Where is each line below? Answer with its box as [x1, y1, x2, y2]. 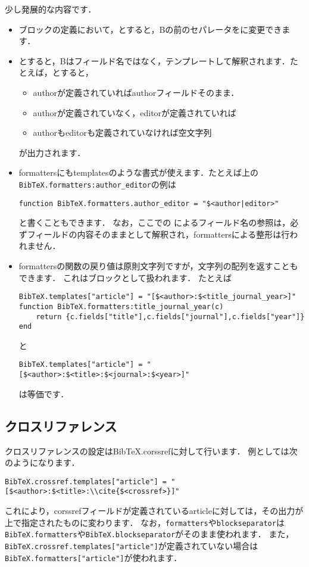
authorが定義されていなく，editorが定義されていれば [33, 106, 236, 119]
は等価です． [18, 387, 69, 400]
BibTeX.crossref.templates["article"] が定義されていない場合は [5, 539, 258, 552]
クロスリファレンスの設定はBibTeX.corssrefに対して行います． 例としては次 [5, 444, 298, 457]
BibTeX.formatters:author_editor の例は [18, 177, 176, 190]
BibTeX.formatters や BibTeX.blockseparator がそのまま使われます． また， [5, 528, 294, 540]
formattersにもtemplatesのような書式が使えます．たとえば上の [18, 166, 258, 179]
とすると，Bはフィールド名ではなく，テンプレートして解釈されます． [18, 54, 290, 67]
